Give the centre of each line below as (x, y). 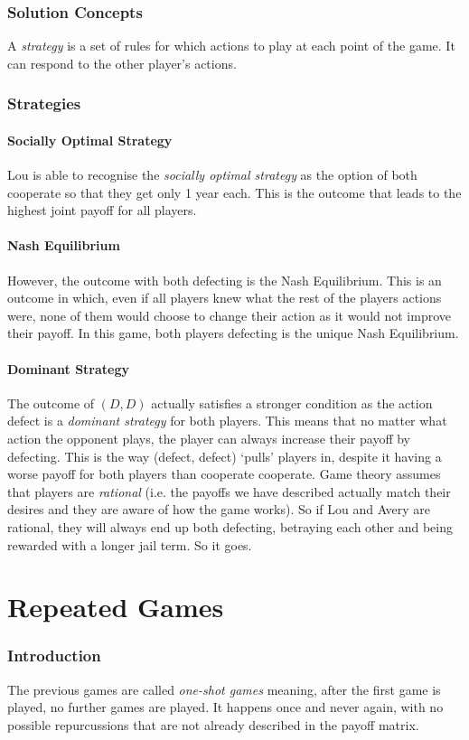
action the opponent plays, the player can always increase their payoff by (209, 438)
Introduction (54, 656)
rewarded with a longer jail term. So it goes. (130, 544)
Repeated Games (116, 607)
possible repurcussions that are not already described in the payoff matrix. (213, 724)
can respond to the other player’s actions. (122, 63)
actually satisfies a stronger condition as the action (292, 403)
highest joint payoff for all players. (102, 210)
